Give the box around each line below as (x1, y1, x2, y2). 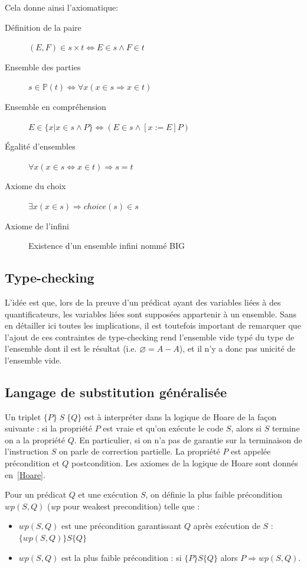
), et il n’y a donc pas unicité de (179, 342, 296, 355)
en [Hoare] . (5, 468, 45, 481)
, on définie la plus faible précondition (145, 488, 283, 501)
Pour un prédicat (5, 488, 67, 501)
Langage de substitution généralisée (5, 382, 227, 401)
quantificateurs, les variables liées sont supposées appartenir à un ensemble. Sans (5, 307, 297, 320)
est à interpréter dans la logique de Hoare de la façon (84, 410, 277, 423)
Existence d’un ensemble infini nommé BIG (28, 239, 185, 252)
